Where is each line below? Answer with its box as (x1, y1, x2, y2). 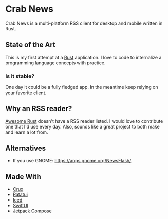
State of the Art (5, 41, 55, 49)
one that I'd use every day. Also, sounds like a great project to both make (5, 123, 160, 130)
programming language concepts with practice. (5, 60, 106, 66)
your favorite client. (5, 89, 47, 96)
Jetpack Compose (12, 208, 52, 214)
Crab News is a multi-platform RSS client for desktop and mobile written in (5, 20, 163, 26)
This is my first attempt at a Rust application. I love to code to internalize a (5, 54, 162, 60)
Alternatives (5, 144, 46, 153)
